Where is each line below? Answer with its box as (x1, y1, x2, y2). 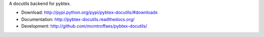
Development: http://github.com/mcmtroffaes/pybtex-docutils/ (21, 23, 148, 29)
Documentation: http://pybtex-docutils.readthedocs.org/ (21, 16, 135, 22)
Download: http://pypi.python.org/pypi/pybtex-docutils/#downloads (21, 10, 158, 16)
